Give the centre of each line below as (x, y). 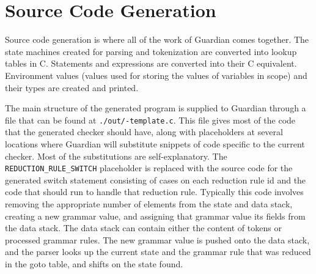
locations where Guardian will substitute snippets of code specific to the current (155, 143)
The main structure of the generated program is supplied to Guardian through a (156, 108)
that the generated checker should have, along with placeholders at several (144, 132)
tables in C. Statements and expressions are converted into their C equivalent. (151, 63)
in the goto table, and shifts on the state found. (94, 263)
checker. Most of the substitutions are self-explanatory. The (116, 156)
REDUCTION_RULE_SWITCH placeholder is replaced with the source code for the (149, 168)
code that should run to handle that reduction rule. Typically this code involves (154, 192)
